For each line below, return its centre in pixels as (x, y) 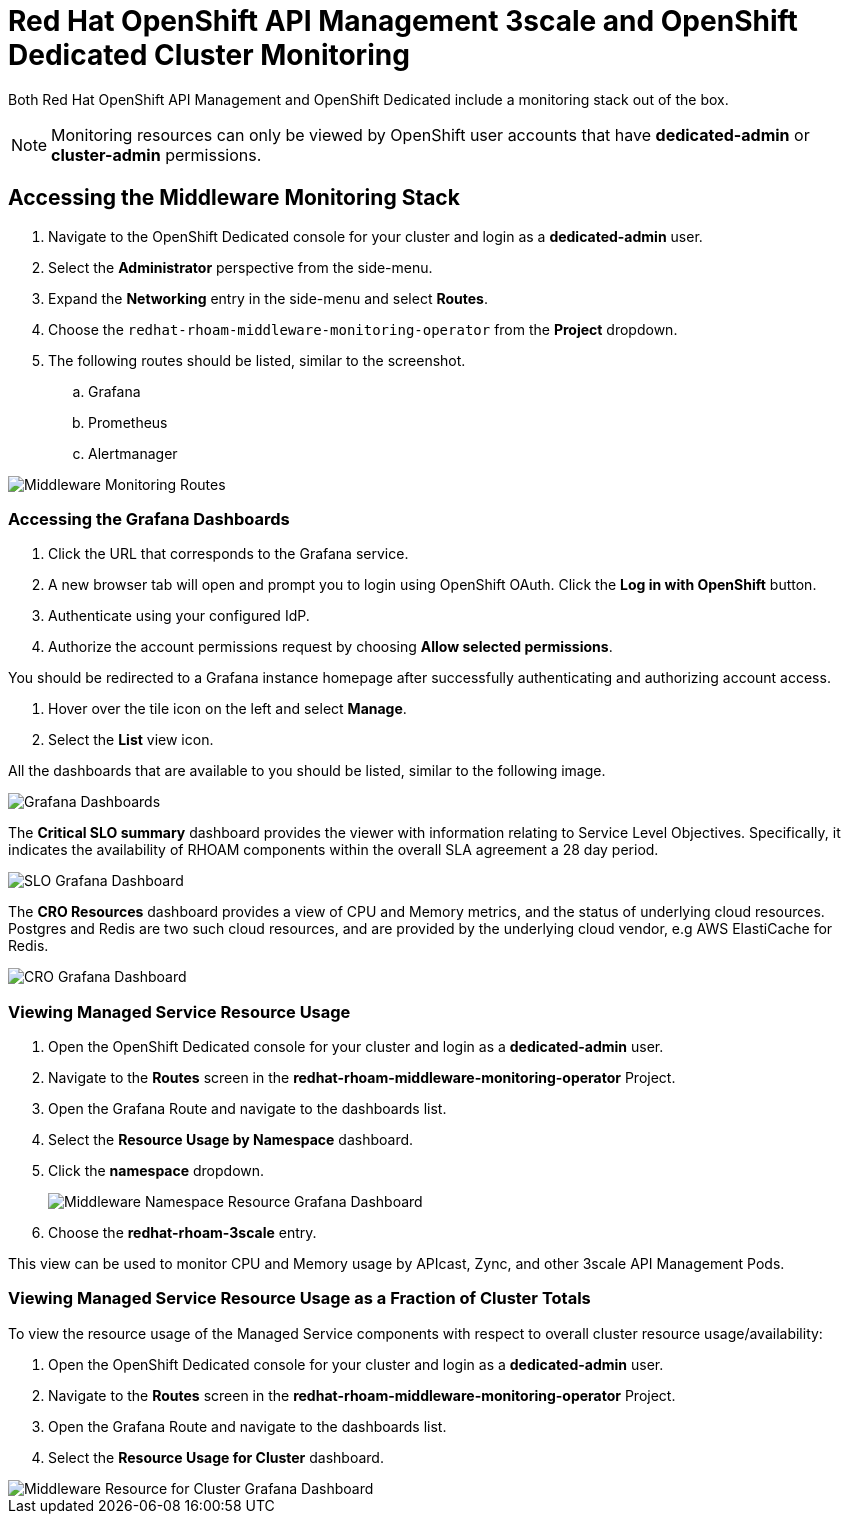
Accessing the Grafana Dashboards (149, 518)
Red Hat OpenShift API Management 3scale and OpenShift (403, 21)
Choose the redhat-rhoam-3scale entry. (182, 1233)
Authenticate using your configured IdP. (179, 616)
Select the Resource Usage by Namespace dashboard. (231, 1140)
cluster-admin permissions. (156, 154)
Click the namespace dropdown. (156, 1171)
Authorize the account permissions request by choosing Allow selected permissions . (330, 647)
